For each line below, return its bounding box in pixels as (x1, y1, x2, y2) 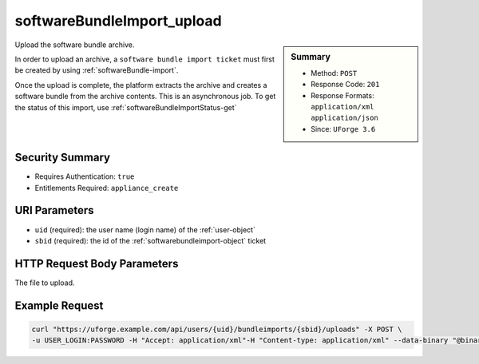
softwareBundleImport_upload (14, 12, 223, 30)
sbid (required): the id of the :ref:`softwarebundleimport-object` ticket (34, 235, 267, 245)
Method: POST (311, 68, 358, 77)
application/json (311, 113, 378, 123)
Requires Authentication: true (34, 172, 135, 181)
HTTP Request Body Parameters (14, 256, 179, 271)
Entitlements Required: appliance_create (34, 183, 179, 192)
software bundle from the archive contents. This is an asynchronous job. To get (14, 92, 276, 101)
